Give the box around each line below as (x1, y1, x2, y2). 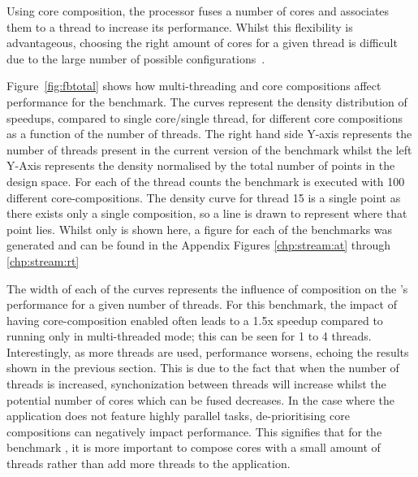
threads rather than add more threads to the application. (6, 455, 291, 472)
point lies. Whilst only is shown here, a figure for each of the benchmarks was (6, 220, 393, 237)
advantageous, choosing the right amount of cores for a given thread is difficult (6, 34, 398, 51)
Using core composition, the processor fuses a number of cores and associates (6, 2, 390, 19)
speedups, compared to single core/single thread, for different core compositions (6, 109, 403, 126)
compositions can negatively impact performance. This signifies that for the (6, 423, 382, 440)
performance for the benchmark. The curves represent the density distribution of (6, 93, 407, 110)
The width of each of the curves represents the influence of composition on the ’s (6, 280, 408, 297)
